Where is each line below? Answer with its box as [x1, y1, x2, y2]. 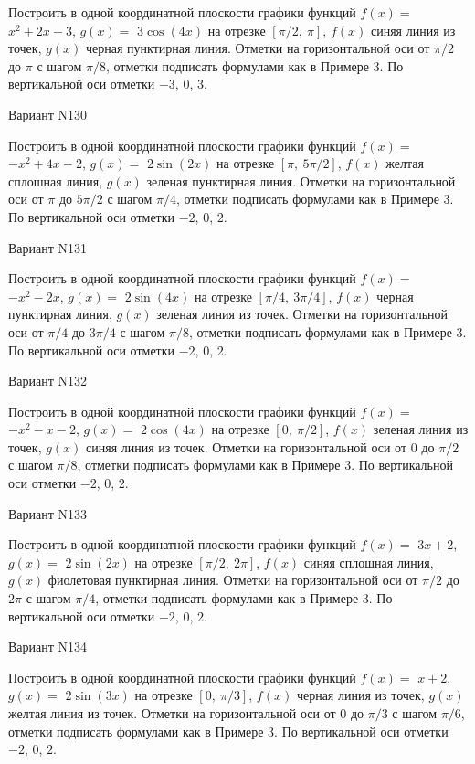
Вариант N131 [8, 238, 88, 257]
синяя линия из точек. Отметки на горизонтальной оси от [86, 437, 407, 456]
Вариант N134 [8, 637, 88, 656]
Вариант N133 [8, 504, 88, 523]
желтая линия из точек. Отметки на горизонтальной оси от [8, 704, 336, 722]
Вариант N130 [8, 104, 88, 123]
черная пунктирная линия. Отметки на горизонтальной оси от [86, 38, 430, 58]
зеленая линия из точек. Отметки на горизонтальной [156, 304, 449, 324]
